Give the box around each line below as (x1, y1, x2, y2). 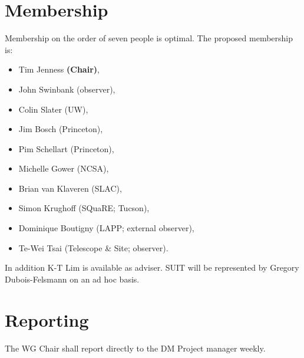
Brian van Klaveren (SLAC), (18, 182, 122, 194)
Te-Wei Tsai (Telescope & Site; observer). (18, 241, 168, 254)
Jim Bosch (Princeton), (18, 123, 103, 135)
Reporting (5, 307, 89, 331)
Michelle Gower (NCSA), (18, 162, 109, 175)
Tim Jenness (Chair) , (18, 63, 100, 75)
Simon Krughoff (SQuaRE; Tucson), (18, 202, 150, 214)
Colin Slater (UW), (18, 103, 88, 115)
